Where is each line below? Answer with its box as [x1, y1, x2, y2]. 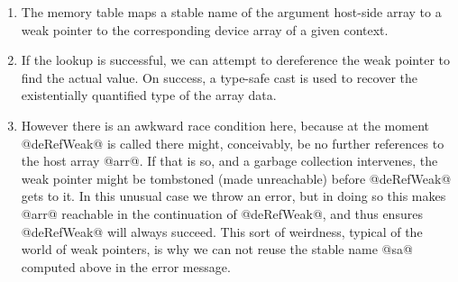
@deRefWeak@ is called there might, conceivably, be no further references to [21, 133, 444, 152]
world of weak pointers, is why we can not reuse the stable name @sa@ [21, 240, 413, 259]
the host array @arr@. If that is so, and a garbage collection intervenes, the [21, 151, 438, 170]
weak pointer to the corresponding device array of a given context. [21, 20, 389, 39]
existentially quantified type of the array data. [21, 86, 277, 105]
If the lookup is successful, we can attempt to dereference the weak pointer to [21, 50, 450, 69]
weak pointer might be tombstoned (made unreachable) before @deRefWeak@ [21, 168, 452, 187]
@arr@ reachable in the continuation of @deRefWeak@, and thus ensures [21, 204, 423, 223]
